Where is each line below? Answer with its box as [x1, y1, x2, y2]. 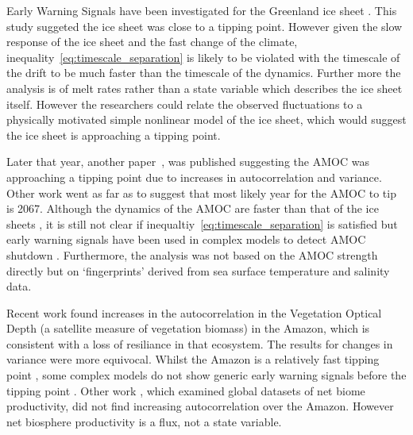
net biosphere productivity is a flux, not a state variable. [6, 413, 282, 429]
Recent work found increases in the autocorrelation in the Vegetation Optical [6, 304, 382, 321]
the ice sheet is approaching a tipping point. [6, 126, 221, 143]
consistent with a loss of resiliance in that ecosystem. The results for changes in [6, 335, 393, 352]
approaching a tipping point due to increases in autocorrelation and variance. [6, 168, 382, 185]
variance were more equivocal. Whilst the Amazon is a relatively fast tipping [6, 351, 380, 368]
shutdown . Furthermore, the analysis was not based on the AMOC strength [6, 246, 378, 263]
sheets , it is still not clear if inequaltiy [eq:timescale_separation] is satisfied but [6, 215, 398, 232]
